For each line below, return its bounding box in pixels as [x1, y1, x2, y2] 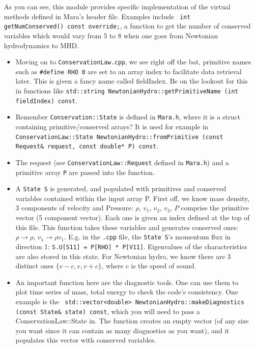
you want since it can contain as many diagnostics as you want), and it [15, 325, 229, 335]
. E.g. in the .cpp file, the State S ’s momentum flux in [64, 232, 231, 242]
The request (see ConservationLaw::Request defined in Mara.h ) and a [15, 157, 229, 167]
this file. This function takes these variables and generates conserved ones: [15, 222, 239, 232]
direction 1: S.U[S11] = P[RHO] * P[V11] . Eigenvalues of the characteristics [15, 241, 248, 251]
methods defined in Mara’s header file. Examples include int [4, 11, 191, 21]
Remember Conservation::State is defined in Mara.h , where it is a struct [15, 112, 240, 122]
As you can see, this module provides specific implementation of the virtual [4, 1, 230, 11]
